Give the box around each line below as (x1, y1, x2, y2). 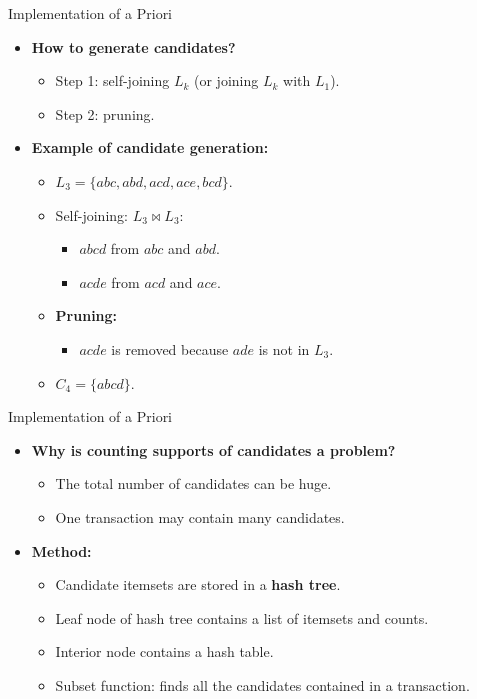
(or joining (194, 70, 259, 91)
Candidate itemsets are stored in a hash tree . (55, 574, 341, 595)
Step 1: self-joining (55, 70, 170, 91)
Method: (31, 540, 92, 561)
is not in (258, 338, 310, 359)
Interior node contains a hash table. (55, 641, 274, 662)
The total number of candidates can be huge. (55, 473, 332, 494)
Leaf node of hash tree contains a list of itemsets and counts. (55, 607, 429, 628)
